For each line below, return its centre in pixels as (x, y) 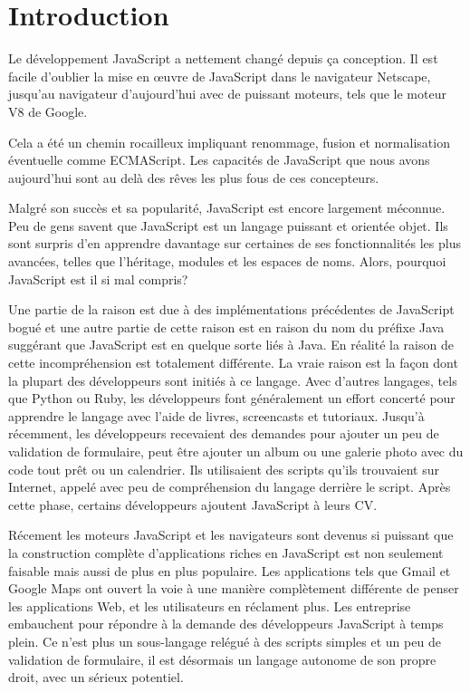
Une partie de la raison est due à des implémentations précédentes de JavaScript (231, 309)
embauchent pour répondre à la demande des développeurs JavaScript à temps (226, 624)
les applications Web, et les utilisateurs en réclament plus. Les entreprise (210, 605)
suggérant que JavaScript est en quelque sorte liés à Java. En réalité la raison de (231, 345)
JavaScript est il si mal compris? (98, 279)
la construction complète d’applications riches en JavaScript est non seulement (226, 552)
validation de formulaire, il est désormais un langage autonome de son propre (222, 659)
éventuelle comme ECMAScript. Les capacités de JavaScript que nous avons (219, 160)
